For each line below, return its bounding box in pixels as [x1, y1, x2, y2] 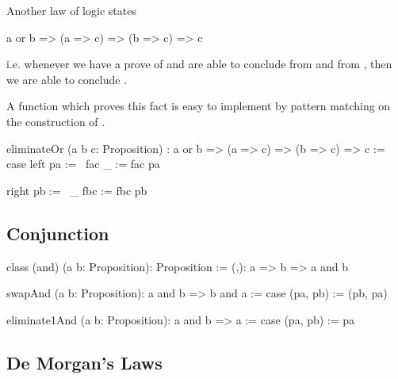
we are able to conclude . [6, 71, 128, 87]
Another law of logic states [6, 2, 136, 18]
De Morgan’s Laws [6, 350, 163, 374]
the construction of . [6, 113, 105, 129]
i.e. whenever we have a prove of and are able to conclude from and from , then [6, 56, 392, 72]
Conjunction [6, 220, 109, 245]
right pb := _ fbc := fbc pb [6, 182, 147, 198]
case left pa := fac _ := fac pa [6, 155, 160, 172]
